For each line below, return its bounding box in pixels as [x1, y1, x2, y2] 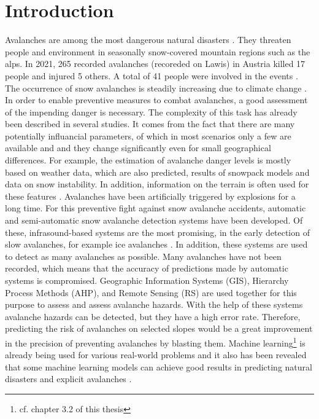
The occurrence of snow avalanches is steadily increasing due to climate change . [5, 81, 307, 94]
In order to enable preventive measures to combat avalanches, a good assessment [5, 93, 308, 106]
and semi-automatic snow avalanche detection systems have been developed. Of [5, 214, 303, 227]
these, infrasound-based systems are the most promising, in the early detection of [5, 225, 310, 238]
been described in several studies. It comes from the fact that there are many [5, 117, 295, 130]
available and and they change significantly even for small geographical [5, 141, 271, 154]
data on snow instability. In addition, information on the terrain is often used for [5, 178, 309, 190]
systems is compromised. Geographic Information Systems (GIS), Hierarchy [5, 274, 289, 286]
